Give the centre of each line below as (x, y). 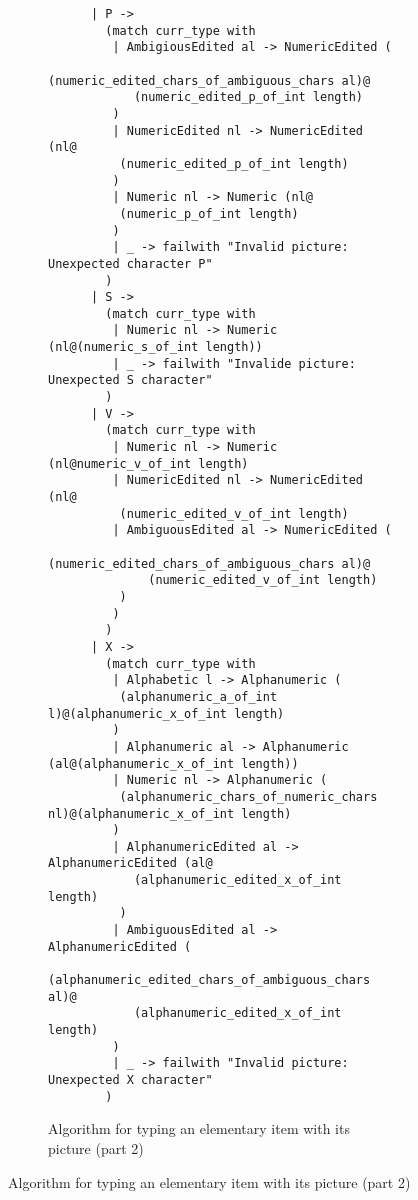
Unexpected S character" (130, 380)
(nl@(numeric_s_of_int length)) (155, 347)
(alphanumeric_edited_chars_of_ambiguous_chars (209, 980)
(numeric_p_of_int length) (209, 213)
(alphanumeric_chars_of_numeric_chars (248, 796)
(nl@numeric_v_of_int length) (148, 463)
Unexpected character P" (130, 263)
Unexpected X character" (130, 1080)
